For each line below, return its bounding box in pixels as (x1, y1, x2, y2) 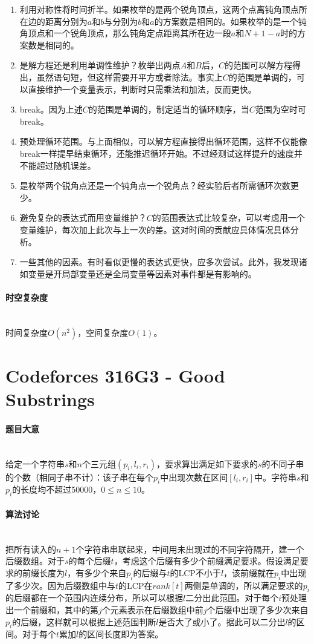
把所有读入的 (5, 542, 56, 555)
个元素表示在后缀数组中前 (101, 603, 203, 616)
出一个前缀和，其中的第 (5, 603, 98, 616)
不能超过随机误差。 (19, 159, 96, 171)
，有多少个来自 (67, 566, 127, 579)
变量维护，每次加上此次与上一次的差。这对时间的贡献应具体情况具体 (19, 223, 290, 235)
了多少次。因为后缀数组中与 (5, 579, 115, 591)
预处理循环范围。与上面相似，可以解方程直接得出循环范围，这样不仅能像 (19, 135, 307, 148)
